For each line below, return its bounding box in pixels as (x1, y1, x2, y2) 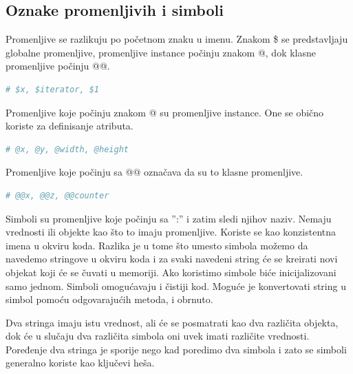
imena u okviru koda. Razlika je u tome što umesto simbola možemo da (6, 238, 308, 252)
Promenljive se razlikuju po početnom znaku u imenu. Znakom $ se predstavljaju (6, 32, 348, 46)
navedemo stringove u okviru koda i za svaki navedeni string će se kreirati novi (6, 251, 338, 266)
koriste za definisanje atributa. (6, 118, 133, 133)
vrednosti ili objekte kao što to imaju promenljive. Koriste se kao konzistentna (6, 225, 336, 239)
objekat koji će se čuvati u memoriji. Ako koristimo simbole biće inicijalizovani (6, 264, 336, 279)
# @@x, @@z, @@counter (6, 190, 109, 200)
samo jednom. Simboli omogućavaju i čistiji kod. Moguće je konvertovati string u (6, 278, 346, 293)
